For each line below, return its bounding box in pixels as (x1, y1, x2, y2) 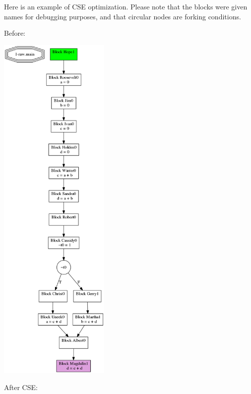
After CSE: (4, 382, 38, 393)
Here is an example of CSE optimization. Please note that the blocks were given (4, 1, 248, 11)
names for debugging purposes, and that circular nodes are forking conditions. (4, 11, 241, 21)
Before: (4, 28, 26, 38)
